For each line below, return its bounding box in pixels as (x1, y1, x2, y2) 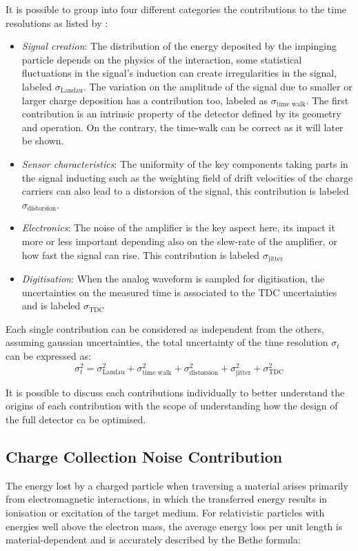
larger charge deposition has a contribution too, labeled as (21, 93, 268, 107)
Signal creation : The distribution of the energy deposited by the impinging (21, 39, 337, 53)
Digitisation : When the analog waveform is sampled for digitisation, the (21, 271, 325, 285)
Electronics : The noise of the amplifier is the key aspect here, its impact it (21, 220, 335, 235)
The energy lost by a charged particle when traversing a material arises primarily (6, 478, 348, 492)
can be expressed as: (6, 348, 91, 362)
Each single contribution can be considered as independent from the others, (6, 321, 324, 336)
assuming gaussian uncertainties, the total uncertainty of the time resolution (6, 335, 328, 349)
